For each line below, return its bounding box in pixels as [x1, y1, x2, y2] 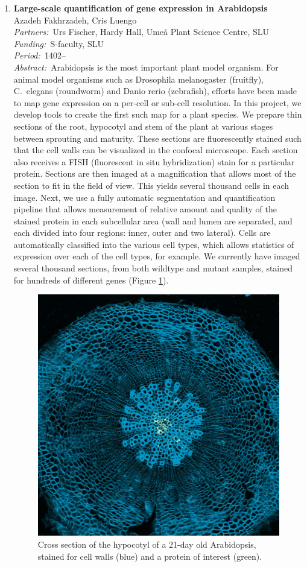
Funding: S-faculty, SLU [13, 37, 104, 49]
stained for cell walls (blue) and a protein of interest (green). [37, 550, 262, 562]
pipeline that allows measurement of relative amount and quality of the [13, 203, 277, 215]
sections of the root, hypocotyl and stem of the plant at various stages [13, 119, 273, 132]
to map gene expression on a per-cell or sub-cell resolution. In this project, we [13, 96, 302, 109]
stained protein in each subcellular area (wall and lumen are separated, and [13, 214, 293, 227]
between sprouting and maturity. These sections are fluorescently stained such [13, 131, 302, 144]
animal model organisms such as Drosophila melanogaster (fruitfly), [13, 72, 264, 85]
